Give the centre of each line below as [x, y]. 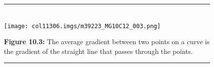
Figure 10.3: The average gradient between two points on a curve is [107, 42]
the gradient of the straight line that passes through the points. [98, 51]
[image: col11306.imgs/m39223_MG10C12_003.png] [82, 26]
